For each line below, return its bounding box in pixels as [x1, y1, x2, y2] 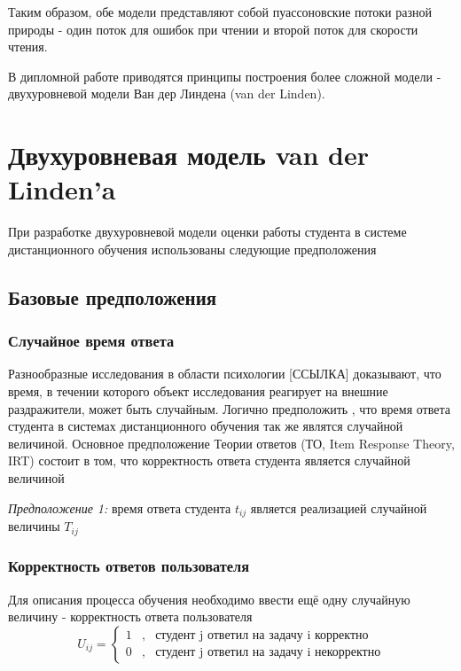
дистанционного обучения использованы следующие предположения [8, 239, 377, 258]
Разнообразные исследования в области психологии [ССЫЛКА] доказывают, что [8, 364, 441, 383]
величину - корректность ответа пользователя [8, 607, 253, 626]
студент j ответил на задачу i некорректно [155, 646, 381, 659]
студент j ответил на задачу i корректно [155, 629, 369, 643]
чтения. [8, 37, 48, 56]
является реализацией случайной [250, 498, 427, 517]
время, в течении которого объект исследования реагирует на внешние [8, 382, 388, 401]
